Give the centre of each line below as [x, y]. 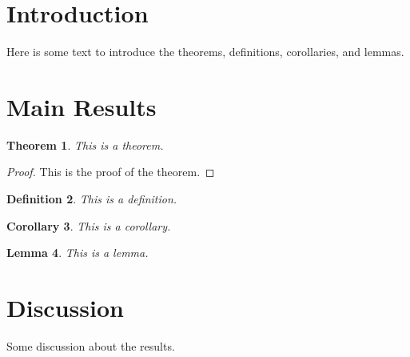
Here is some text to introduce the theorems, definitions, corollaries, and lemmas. [205, 52]
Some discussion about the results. [91, 345]
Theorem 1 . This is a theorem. [85, 144]
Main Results [82, 106]
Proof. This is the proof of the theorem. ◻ [111, 172]
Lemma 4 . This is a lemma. [78, 253]
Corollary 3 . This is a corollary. [89, 225]
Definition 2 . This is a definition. [92, 199]
